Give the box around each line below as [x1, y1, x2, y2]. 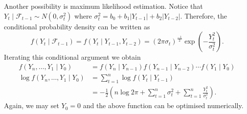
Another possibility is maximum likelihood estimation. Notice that [4, 1, 203, 11]
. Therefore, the [180, 10, 227, 21]
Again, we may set [4, 100, 59, 111]
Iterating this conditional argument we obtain [4, 52, 141, 62]
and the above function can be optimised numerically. [83, 100, 244, 111]
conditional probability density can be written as [4, 21, 150, 31]
